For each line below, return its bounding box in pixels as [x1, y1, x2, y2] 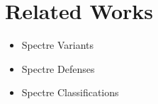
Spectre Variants [21, 37, 94, 52]
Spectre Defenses [21, 61, 95, 76]
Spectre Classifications [21, 85, 119, 100]
